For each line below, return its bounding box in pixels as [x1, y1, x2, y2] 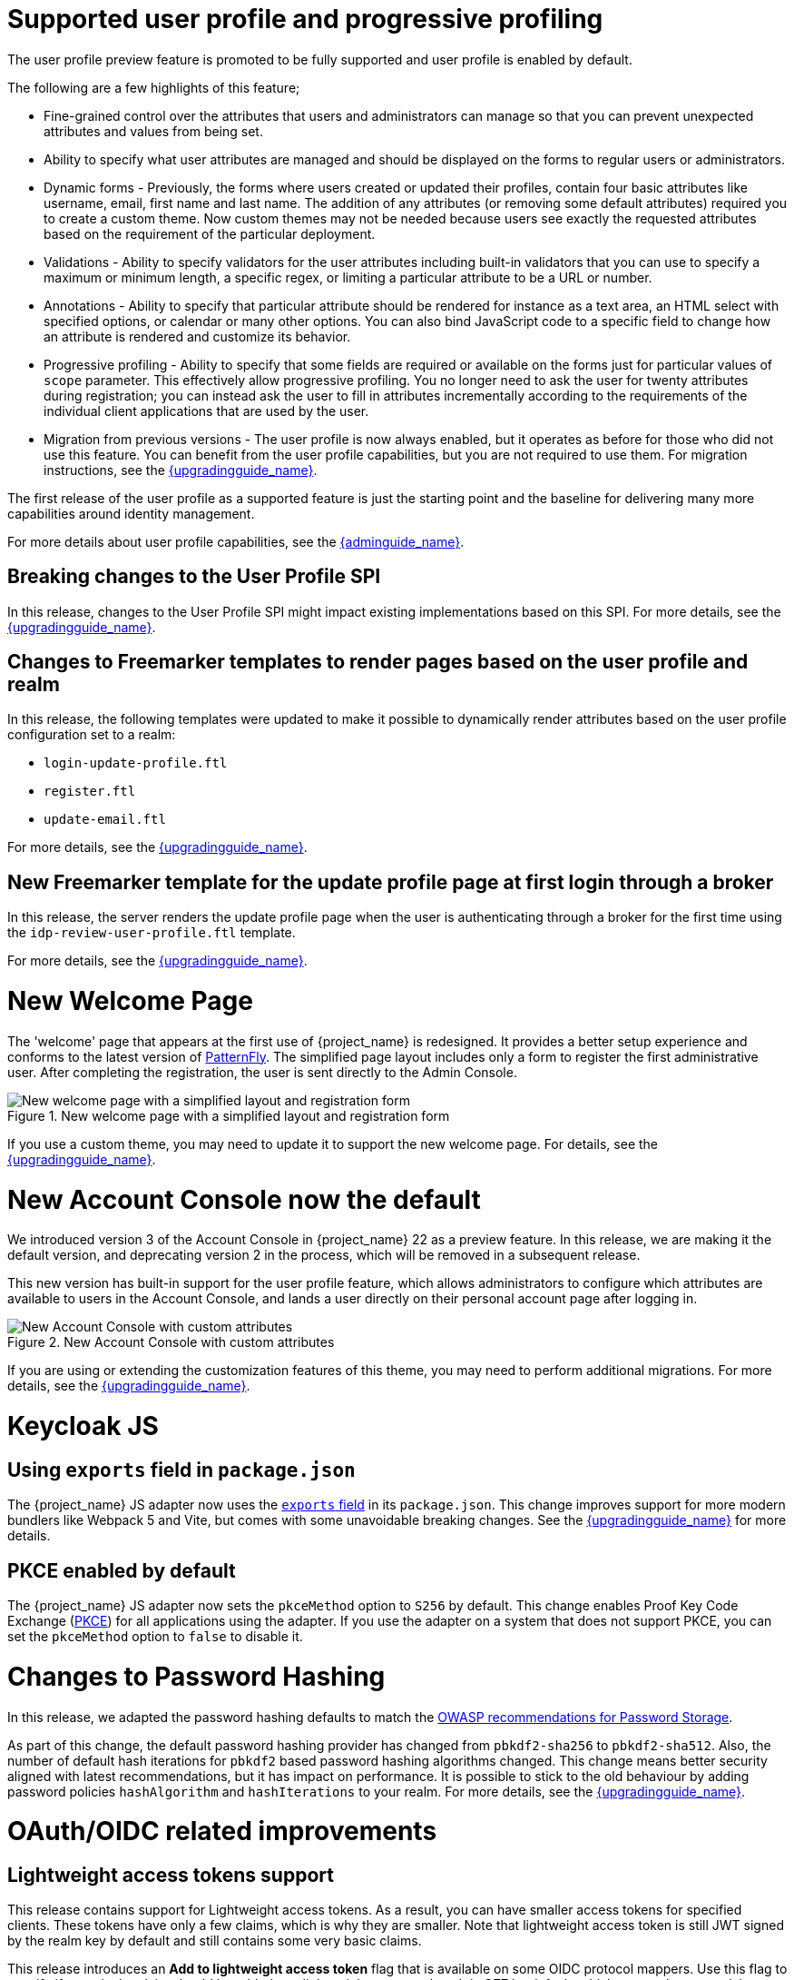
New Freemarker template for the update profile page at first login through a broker [7, 870, 774, 894]
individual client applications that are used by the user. [44, 402, 369, 419]
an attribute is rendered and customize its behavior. [44, 328, 351, 344]
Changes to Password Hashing [7, 1660, 386, 1692]
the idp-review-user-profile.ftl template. [7, 925, 296, 941]
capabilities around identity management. [7, 505, 255, 521]
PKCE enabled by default [7, 1559, 236, 1582]
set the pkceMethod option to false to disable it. [7, 1629, 303, 1645]
